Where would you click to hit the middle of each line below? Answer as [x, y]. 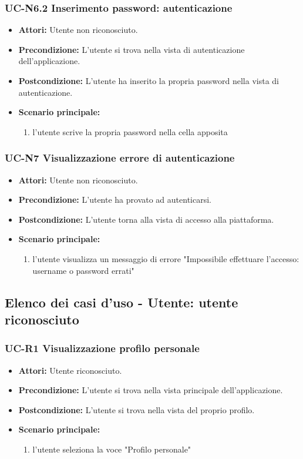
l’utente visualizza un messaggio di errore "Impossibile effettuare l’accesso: [166, 258]
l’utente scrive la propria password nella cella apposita [130, 131]
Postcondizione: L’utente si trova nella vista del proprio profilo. [137, 409]
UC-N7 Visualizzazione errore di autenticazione [120, 158]
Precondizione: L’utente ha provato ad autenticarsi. [115, 200]
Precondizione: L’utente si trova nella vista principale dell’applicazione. [151, 390]
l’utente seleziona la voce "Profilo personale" [112, 449]
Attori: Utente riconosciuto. [70, 370]
